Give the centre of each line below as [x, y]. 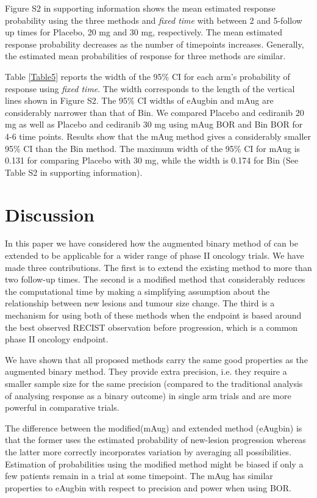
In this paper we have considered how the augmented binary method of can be [151, 243]
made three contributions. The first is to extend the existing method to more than [158, 267]
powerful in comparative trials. [62, 407]
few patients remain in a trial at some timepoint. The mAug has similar [139, 476]
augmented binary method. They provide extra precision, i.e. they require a [146, 371]
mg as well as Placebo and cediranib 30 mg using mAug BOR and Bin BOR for [154, 124]
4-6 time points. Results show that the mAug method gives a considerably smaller [158, 136]
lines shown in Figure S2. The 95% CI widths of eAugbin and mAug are [139, 100]
